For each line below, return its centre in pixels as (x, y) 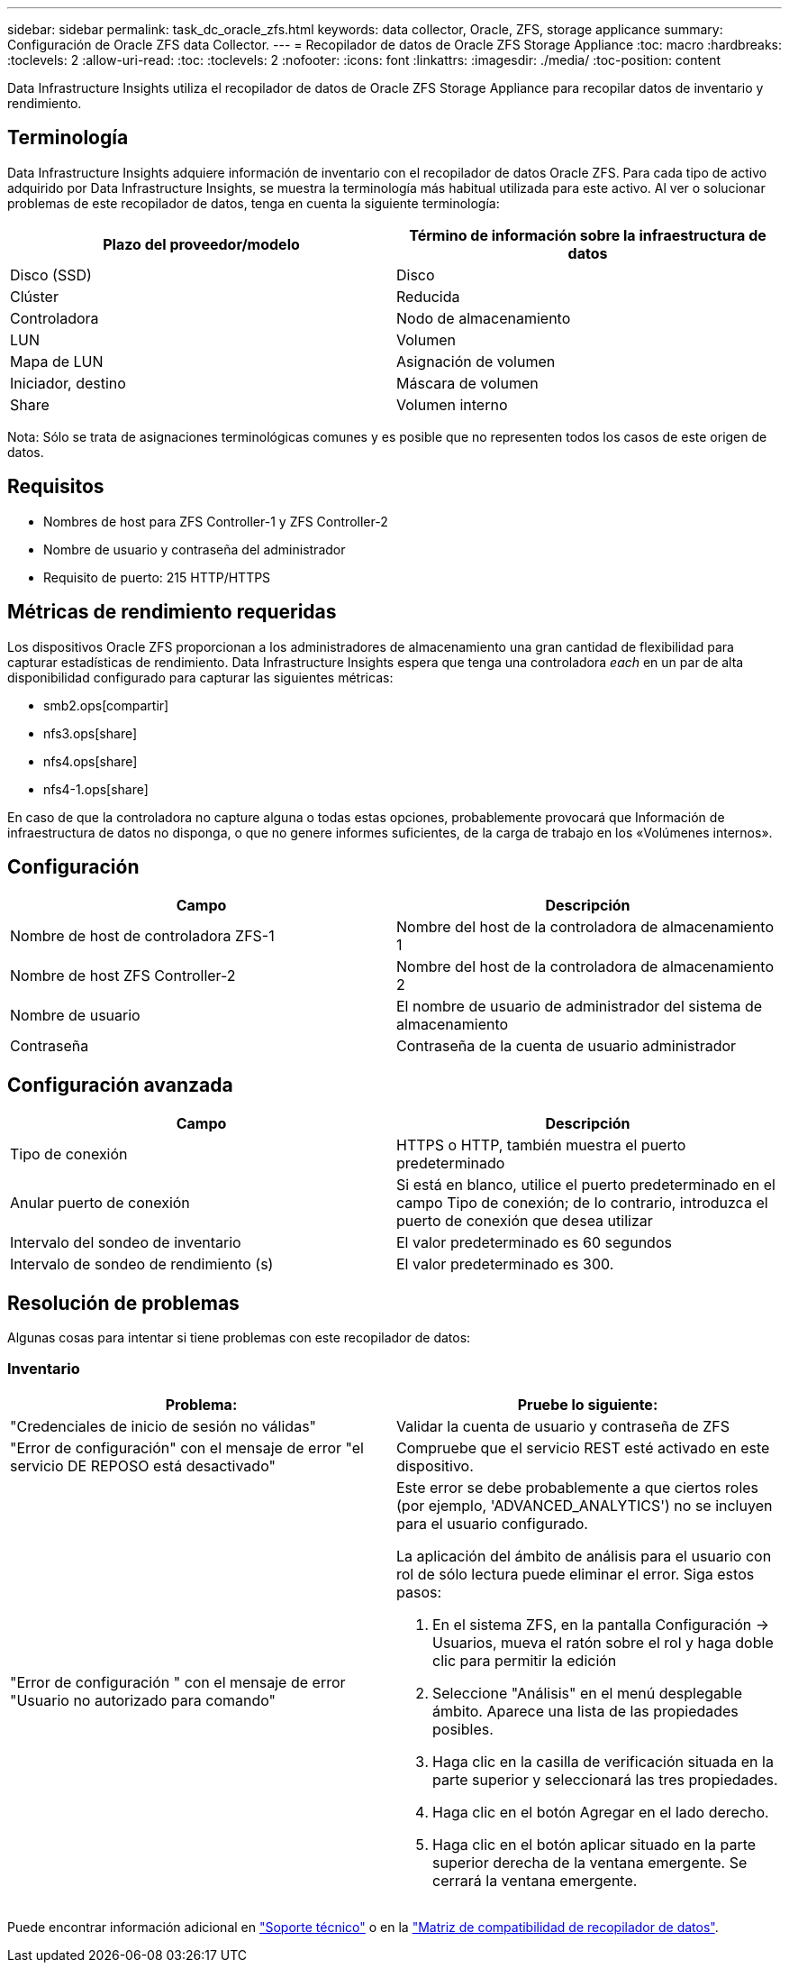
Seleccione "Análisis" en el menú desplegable (588, 1693)
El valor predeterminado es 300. (505, 1264)
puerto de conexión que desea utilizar (525, 1221)
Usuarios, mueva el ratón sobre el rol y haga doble (603, 1642)
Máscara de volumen (467, 383)
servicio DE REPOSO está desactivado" (143, 1465)
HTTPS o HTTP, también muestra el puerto (541, 1145)
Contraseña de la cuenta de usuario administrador (567, 1046)
